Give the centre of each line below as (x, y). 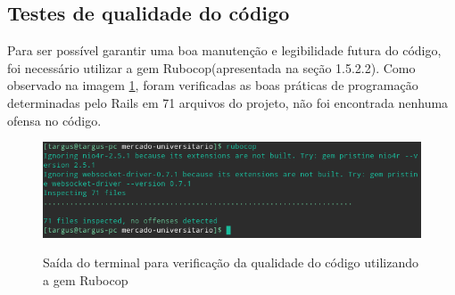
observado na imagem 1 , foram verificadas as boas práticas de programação (213, 85)
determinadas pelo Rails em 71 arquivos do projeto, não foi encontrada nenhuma (228, 102)
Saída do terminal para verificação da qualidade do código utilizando (231, 262)
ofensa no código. (54, 120)
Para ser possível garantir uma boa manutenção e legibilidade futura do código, (224, 50)
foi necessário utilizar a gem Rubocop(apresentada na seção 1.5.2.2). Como (211, 67)
